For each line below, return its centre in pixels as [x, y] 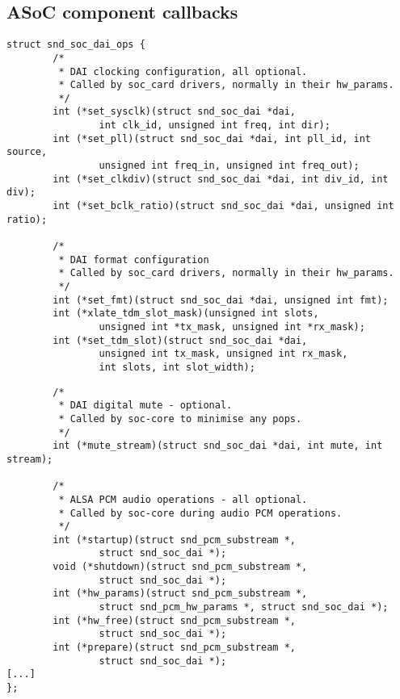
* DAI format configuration [134, 260]
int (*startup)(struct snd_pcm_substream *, [174, 540]
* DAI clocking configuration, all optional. [183, 71]
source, [27, 152]
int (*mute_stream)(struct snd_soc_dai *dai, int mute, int [218, 446]
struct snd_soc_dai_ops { [76, 45]
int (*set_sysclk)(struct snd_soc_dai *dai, [174, 112]
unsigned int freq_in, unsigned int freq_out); [229, 166]
